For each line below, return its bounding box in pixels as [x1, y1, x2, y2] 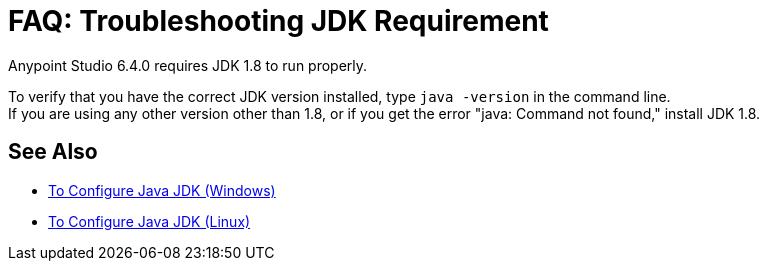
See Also [8, 139, 98, 165]
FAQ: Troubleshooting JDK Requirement [8, 4, 549, 38]
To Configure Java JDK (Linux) [48, 212, 251, 230]
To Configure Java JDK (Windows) [48, 181, 276, 199]
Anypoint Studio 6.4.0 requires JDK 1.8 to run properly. [8, 56, 368, 74]
